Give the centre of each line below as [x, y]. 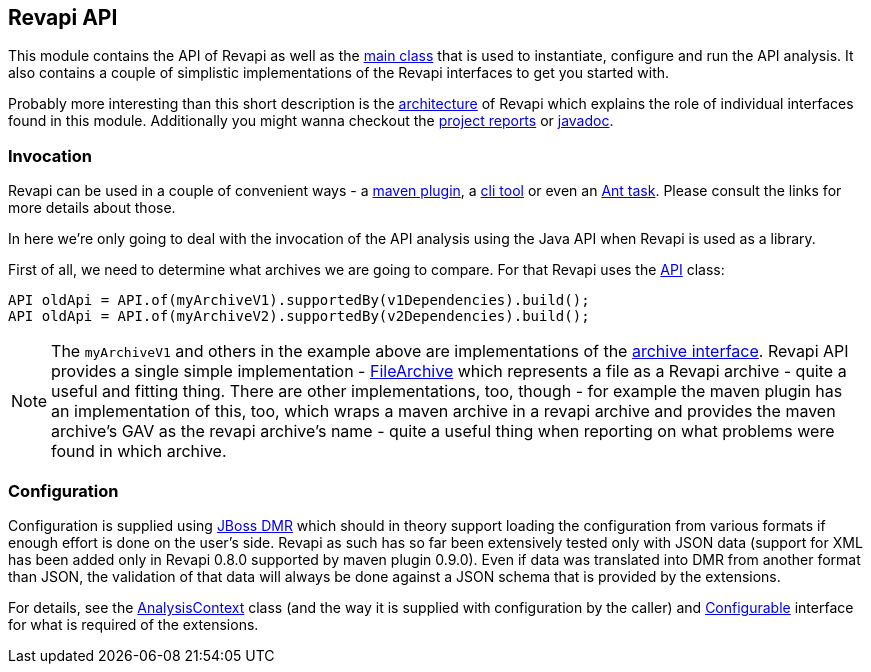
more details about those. [92, 208]
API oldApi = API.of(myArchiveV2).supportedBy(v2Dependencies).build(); [299, 316]
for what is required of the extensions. [133, 624]
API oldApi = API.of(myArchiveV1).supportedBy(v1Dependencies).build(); [299, 300]
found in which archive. [139, 451]
